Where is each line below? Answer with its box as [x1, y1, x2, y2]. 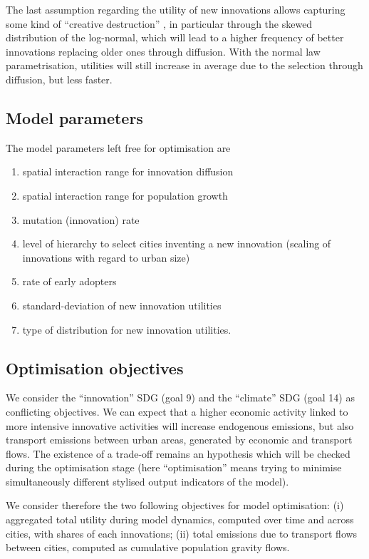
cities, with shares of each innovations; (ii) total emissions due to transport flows [6, 525, 358, 540]
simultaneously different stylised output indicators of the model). [6, 473, 289, 488]
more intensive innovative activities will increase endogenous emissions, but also [6, 418, 354, 433]
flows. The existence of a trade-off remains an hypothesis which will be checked [6, 446, 350, 461]
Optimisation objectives [6, 357, 184, 379]
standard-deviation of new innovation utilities [22, 297, 222, 312]
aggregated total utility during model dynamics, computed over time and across [6, 512, 354, 527]
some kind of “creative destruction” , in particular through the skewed [6, 16, 313, 31]
